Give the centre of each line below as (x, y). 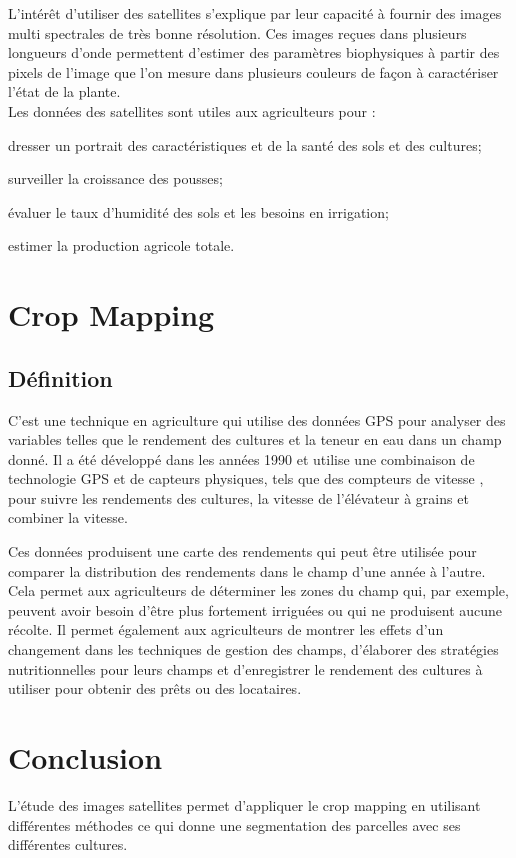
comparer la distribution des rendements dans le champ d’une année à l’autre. (247, 570)
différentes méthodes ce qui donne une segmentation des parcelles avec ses (234, 824)
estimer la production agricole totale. (121, 245)
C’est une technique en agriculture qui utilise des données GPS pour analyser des (257, 419)
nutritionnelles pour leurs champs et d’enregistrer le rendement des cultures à (245, 668)
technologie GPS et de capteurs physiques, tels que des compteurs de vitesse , (246, 478)
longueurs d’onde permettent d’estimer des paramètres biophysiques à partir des (254, 52)
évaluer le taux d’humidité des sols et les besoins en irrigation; (198, 211)
